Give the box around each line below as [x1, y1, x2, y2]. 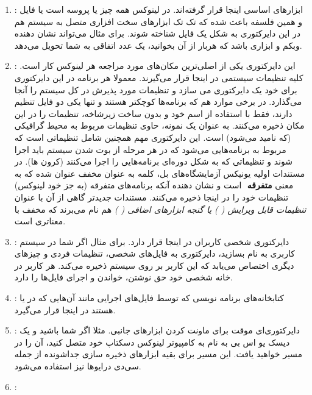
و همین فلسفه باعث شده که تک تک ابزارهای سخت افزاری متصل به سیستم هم [14, 15, 303, 27]
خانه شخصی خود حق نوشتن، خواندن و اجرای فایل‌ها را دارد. [14, 271, 233, 283]
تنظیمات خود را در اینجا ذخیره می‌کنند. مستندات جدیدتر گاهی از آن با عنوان [14, 190, 289, 203]
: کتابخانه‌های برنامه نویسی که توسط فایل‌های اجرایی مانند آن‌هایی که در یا [14, 291, 285, 304]
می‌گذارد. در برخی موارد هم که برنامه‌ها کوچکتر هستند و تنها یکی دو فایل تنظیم [14, 95, 302, 108]
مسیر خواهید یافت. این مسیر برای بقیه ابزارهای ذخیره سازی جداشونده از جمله [14, 347, 303, 360]
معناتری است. [14, 215, 66, 227]
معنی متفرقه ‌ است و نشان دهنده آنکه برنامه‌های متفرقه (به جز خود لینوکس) [14, 179, 294, 191]
